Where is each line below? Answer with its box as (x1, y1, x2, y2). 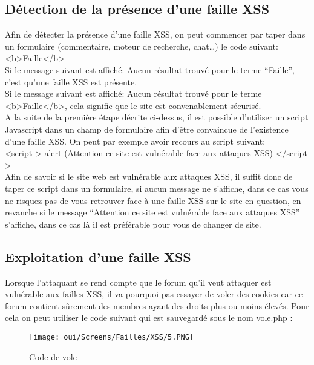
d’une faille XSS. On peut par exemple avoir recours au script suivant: (5, 134, 266, 147)
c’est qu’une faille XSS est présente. (5, 75, 137, 88)
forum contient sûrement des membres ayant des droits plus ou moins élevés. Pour (5, 299, 309, 312)
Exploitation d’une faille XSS (5, 247, 191, 266)
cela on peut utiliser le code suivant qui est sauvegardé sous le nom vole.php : (5, 311, 293, 324)
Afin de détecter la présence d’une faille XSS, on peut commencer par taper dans (5, 28, 306, 41)
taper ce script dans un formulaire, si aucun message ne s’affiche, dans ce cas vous (5, 182, 309, 194)
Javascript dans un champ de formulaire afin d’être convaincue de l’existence (5, 122, 289, 135)
